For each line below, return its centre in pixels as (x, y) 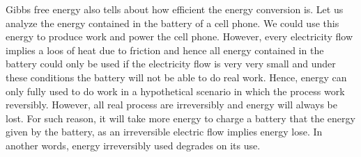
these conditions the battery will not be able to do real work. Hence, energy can (176, 77)
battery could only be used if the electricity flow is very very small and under (171, 64)
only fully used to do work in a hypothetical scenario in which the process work (175, 91)
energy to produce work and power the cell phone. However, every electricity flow (179, 36)
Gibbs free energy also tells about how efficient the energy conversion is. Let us (175, 9)
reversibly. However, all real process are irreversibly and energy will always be (171, 105)
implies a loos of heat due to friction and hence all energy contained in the (165, 50)
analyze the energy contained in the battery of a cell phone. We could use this (172, 23)
